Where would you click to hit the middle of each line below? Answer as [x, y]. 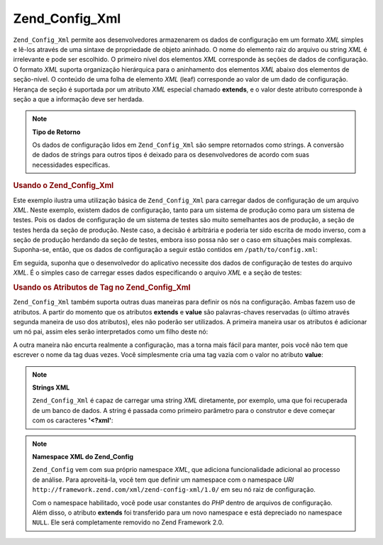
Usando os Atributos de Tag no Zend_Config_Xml [102, 287]
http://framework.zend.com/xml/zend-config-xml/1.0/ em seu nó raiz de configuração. [174, 490]
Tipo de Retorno [56, 132]
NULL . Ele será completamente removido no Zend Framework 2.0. [128, 522]
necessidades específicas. [71, 165]
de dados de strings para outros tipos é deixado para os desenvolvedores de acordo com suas [171, 155]
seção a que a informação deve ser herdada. [79, 99]
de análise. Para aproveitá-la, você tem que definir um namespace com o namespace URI [163, 480]
